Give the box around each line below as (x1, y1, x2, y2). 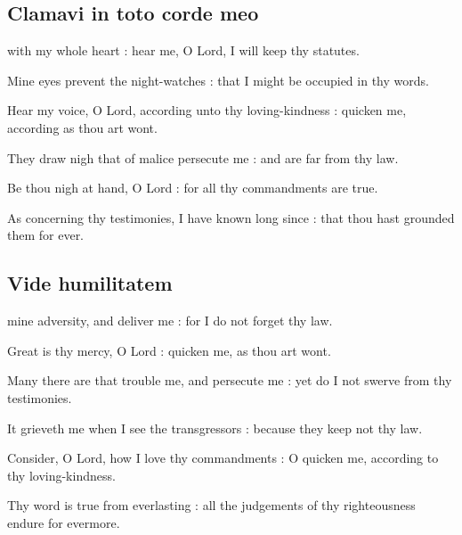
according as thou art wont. (7, 118, 158, 136)
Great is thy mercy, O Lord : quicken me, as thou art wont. (7, 341, 331, 359)
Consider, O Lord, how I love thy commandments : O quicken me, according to (7, 449, 439, 467)
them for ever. (7, 226, 85, 244)
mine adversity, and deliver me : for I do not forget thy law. (7, 311, 333, 330)
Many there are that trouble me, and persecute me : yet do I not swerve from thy (7, 371, 452, 390)
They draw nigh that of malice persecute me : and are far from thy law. (7, 148, 399, 167)
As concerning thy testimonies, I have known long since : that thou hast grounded (7, 208, 455, 226)
